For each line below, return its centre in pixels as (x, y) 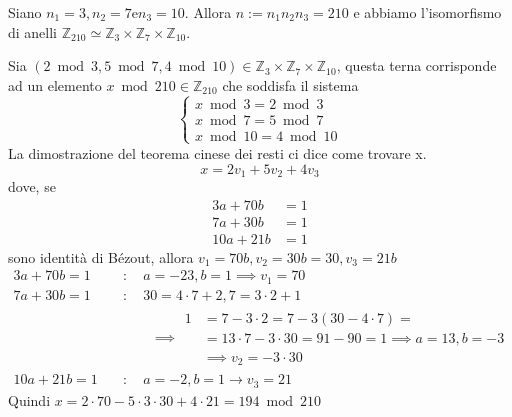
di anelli (33, 31)
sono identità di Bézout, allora (101, 256)
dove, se (32, 186)
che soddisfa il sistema (290, 84)
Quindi (29, 399)
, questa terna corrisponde (416, 65)
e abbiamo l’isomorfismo (427, 12)
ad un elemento (55, 84)
